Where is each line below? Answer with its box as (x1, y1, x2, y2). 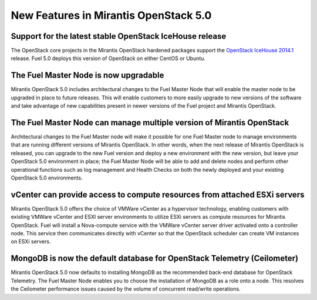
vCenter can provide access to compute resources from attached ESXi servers (11, 189, 305, 199)
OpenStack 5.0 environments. (11, 174, 83, 181)
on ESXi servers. (11, 238, 51, 245)
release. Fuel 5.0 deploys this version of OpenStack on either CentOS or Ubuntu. (11, 55, 205, 62)
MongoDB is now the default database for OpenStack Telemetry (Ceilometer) (11, 254, 299, 264)
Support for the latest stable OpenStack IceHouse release (11, 31, 227, 41)
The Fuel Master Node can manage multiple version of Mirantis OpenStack (11, 118, 289, 128)
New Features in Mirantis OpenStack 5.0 (11, 9, 212, 22)
